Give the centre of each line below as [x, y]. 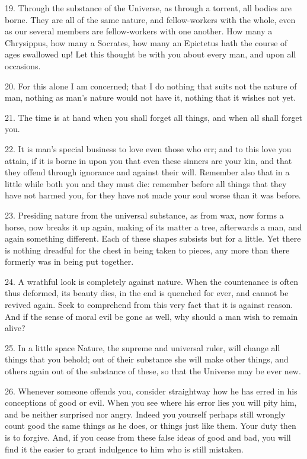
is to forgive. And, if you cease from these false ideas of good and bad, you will [148, 437]
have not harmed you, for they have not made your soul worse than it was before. [153, 195]
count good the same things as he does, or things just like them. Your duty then [151, 426]
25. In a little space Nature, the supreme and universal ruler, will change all [143, 347]
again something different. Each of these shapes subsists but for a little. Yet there [153, 238]
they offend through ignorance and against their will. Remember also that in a [147, 172]
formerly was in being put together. [69, 261]
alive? [15, 328]
